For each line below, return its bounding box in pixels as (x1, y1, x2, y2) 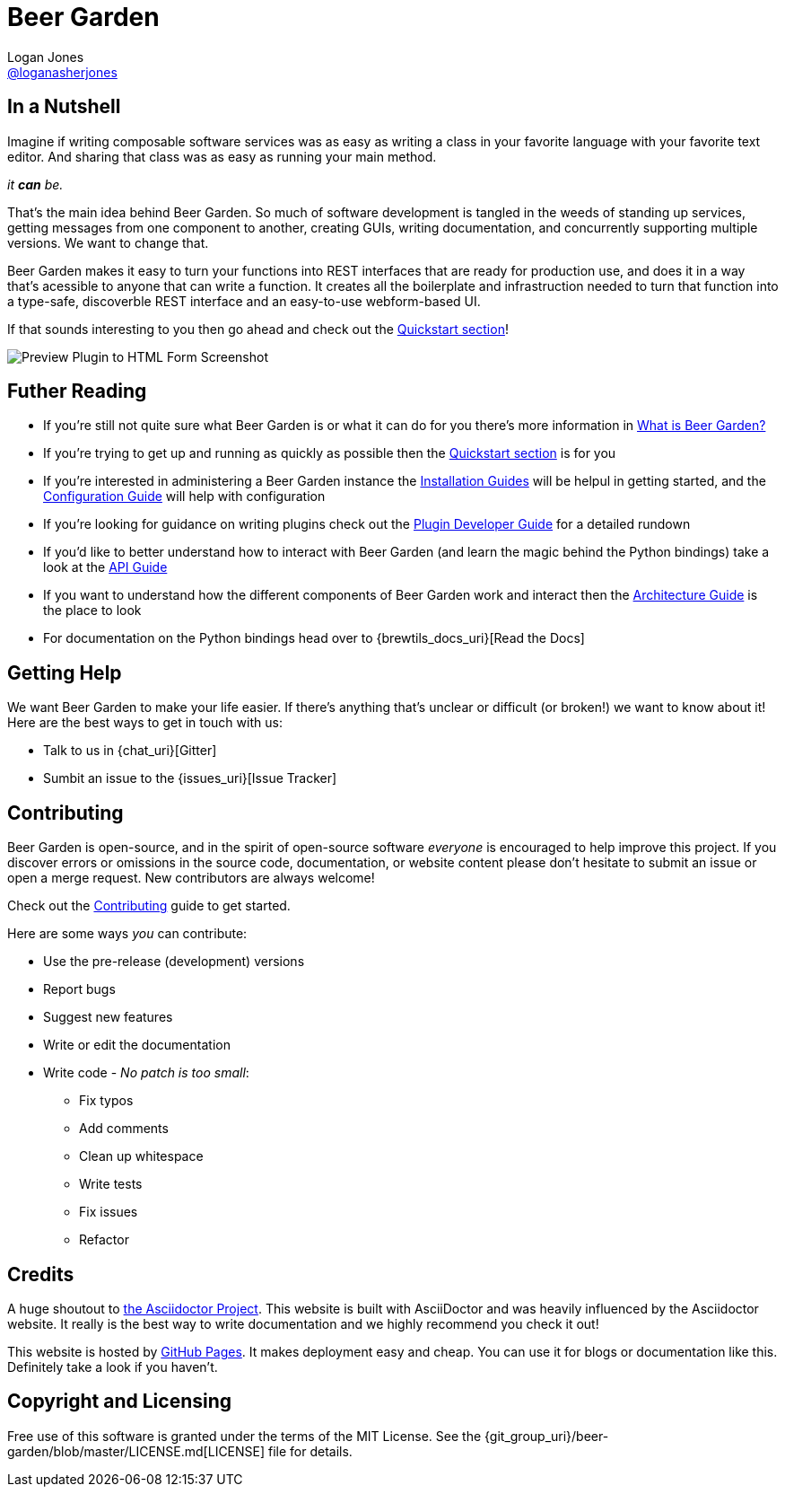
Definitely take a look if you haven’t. (7, 1358, 218, 1375)
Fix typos (79, 1093, 134, 1109)
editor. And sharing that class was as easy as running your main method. (7, 148, 437, 164)
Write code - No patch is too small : (43, 1065, 249, 1081)
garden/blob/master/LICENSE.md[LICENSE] (7, 1443, 266, 1459)
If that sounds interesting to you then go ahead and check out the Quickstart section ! (7, 321, 509, 337)
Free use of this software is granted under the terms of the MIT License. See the (7, 1428, 482, 1444)
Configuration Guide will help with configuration (43, 488, 326, 505)
